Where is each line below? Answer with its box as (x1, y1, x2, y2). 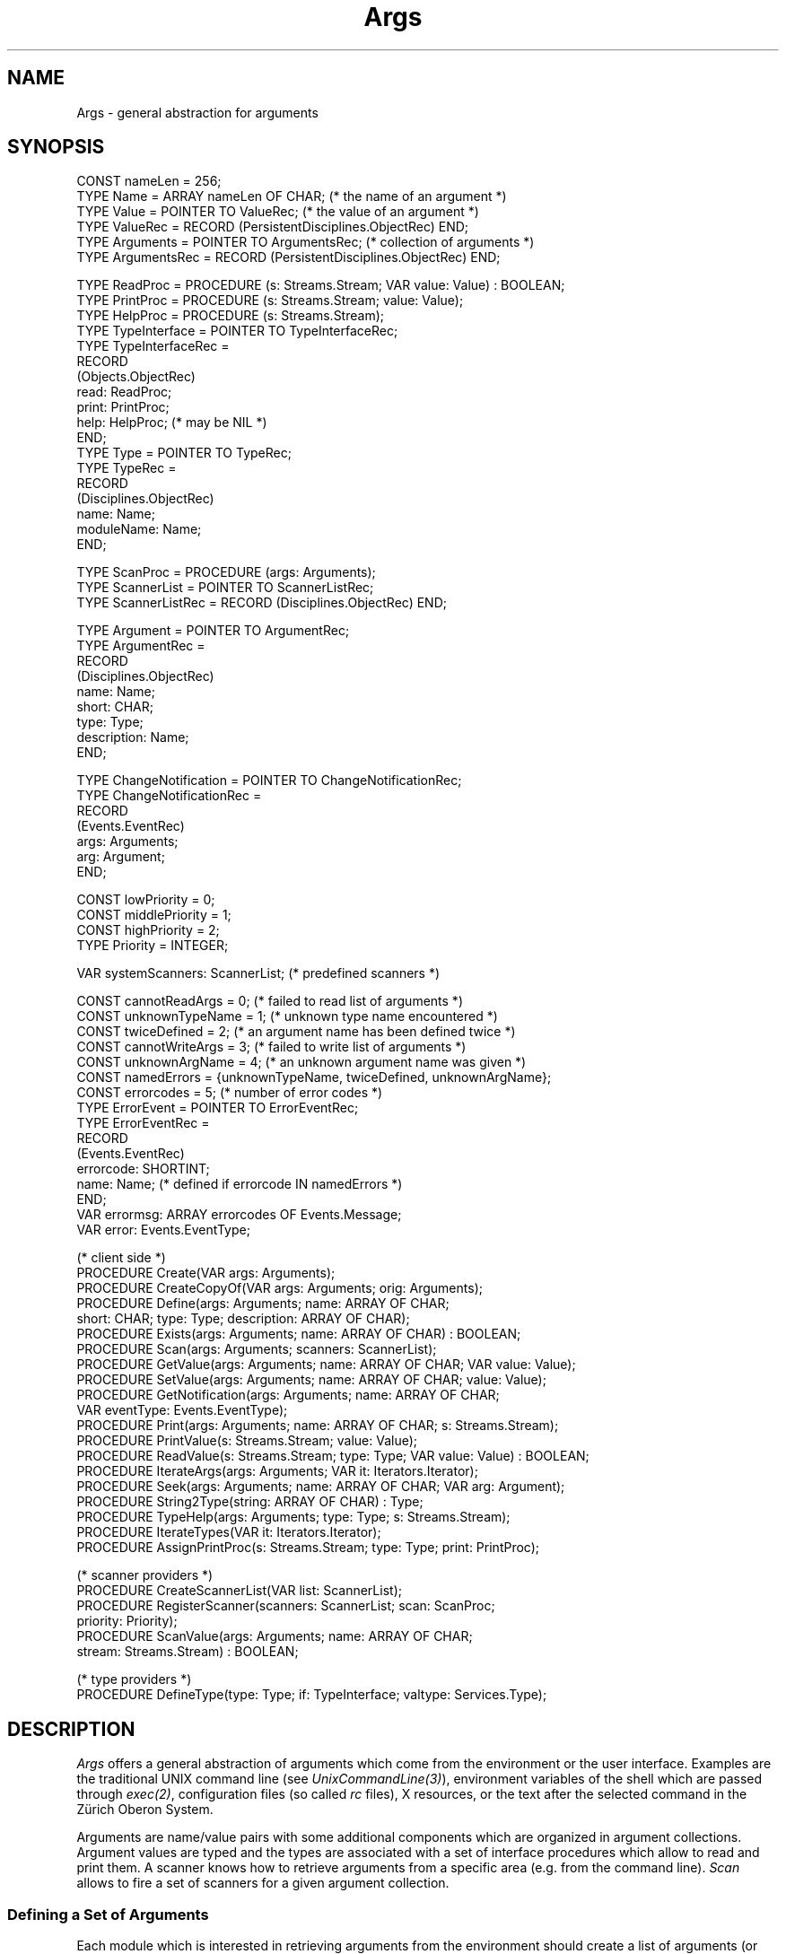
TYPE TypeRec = (76, 460, 177, 476)
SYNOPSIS (7, 135, 105, 159)
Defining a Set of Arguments (7, 1905, 209, 1923)
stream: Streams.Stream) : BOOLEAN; (76, 1644, 299, 1660)
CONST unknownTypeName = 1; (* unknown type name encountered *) (76, 1008, 498, 1025)
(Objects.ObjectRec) (76, 369, 196, 385)
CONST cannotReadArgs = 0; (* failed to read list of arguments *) (76, 993, 463, 1009)
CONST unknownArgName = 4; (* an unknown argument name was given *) (76, 1054, 527, 1070)
